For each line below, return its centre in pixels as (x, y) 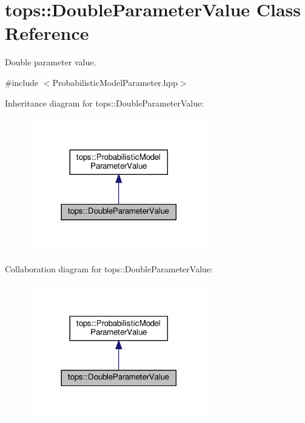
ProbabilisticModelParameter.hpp (115, 82)
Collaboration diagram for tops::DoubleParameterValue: (109, 269)
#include (22, 82)
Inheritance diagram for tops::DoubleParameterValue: (105, 103)
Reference (47, 33)
